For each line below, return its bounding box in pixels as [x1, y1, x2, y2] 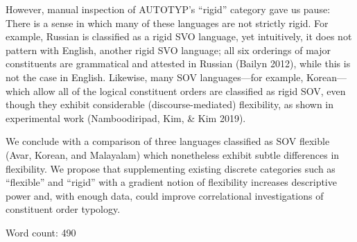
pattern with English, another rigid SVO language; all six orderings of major [6, 42, 331, 57]
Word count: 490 [6, 225, 76, 239]
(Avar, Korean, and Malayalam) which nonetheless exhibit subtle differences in [6, 147, 340, 162]
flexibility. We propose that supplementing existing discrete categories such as [6, 161, 336, 175]
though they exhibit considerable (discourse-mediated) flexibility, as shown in [6, 97, 334, 112]
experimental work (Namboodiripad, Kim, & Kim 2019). [6, 110, 246, 125]
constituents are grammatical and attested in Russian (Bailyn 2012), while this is [6, 56, 351, 71]
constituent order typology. [6, 202, 121, 216]
